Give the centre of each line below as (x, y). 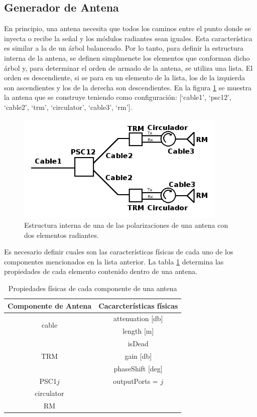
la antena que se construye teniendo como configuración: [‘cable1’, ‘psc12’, (118, 97)
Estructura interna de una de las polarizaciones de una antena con (126, 225)
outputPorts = (136, 381)
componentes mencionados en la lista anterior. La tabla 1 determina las (114, 261)
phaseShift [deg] (138, 368)
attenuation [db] (138, 318)
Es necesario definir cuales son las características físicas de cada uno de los (119, 252)
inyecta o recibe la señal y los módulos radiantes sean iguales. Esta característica (128, 38)
